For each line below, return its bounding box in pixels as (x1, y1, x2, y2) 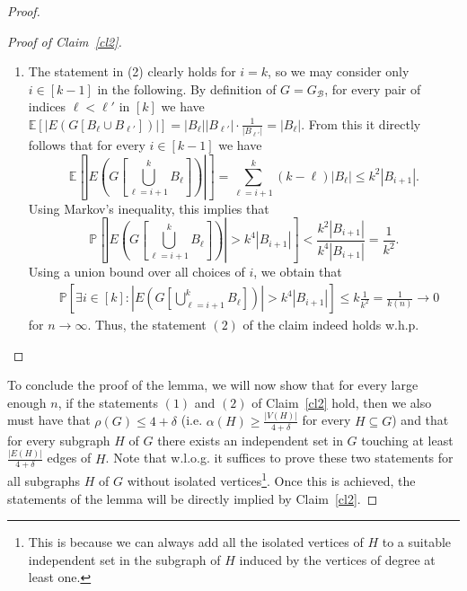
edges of (47, 448, 92, 467)
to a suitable (382, 533, 452, 551)
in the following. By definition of (97, 79, 277, 98)
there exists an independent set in (157, 430, 343, 449)
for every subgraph (7, 430, 110, 449)
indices (28, 97, 66, 116)
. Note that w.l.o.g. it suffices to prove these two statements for (105, 448, 454, 467)
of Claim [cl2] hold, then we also (251, 393, 432, 411)
